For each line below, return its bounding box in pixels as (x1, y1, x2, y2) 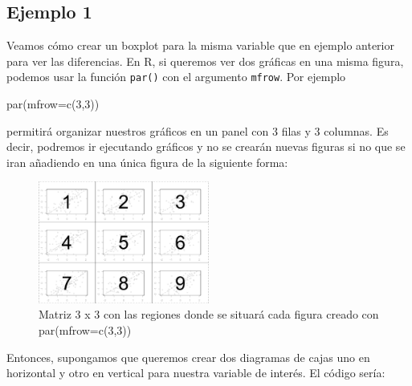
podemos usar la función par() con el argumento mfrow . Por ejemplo (6, 68, 346, 85)
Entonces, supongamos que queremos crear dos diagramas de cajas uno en (6, 348, 370, 365)
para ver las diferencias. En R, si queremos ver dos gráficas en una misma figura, (6, 52, 404, 69)
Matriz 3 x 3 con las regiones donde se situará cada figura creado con (39, 306, 379, 323)
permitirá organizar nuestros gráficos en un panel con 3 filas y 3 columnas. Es (6, 122, 389, 139)
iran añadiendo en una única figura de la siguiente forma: (6, 153, 288, 170)
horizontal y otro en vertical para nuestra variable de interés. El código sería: (6, 364, 385, 381)
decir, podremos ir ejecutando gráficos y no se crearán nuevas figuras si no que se (6, 138, 406, 155)
